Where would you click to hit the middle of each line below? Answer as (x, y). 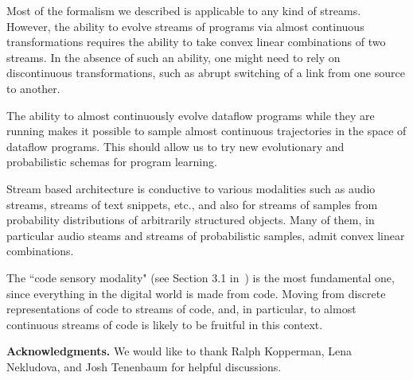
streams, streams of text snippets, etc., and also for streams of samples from (192, 204)
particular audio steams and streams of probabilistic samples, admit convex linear (206, 235)
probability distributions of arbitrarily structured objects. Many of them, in (191, 220)
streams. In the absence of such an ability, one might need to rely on (173, 57)
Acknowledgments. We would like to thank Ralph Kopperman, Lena (179, 351)
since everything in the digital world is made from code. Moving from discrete (196, 293)
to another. (33, 88)
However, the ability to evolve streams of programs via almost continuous (185, 26)
